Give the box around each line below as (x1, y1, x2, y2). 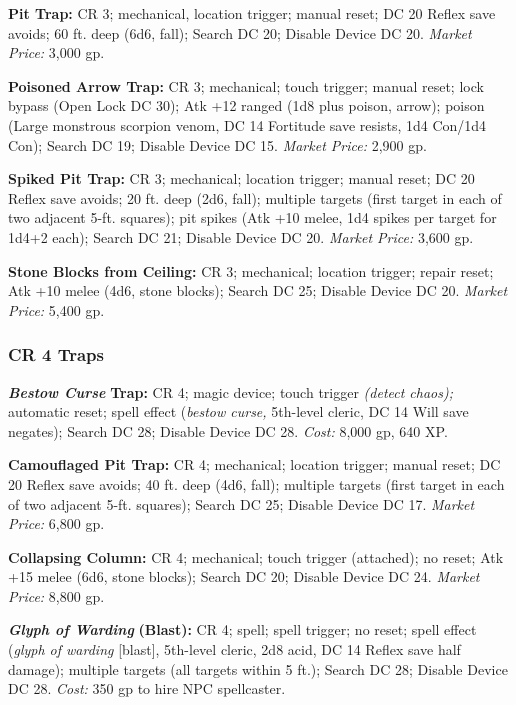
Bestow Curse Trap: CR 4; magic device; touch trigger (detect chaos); (8, 381, 454, 402)
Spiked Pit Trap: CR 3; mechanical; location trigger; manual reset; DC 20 (8, 168, 475, 189)
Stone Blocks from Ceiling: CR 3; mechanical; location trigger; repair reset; (8, 260, 494, 281)
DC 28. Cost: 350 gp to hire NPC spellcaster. (8, 678, 286, 699)
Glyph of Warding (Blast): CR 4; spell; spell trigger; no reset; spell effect (8, 619, 477, 640)
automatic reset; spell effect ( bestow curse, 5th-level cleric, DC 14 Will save (8, 401, 469, 422)
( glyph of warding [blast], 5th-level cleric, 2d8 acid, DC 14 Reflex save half (8, 639, 461, 660)
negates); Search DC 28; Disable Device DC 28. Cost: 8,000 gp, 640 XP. (8, 420, 448, 441)
